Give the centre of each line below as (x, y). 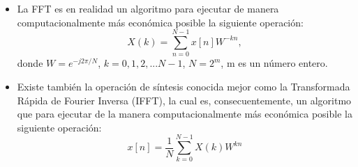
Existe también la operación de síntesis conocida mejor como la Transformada (184, 86)
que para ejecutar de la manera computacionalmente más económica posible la (185, 114)
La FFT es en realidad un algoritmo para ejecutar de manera (148, 8)
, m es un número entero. (274, 63)
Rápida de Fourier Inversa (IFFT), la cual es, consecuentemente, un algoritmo (184, 100)
